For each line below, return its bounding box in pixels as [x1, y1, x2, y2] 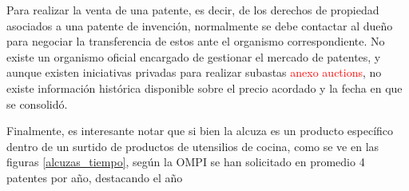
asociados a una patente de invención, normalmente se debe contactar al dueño [6, 17, 393, 34]
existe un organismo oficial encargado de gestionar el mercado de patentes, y [6, 48, 381, 65]
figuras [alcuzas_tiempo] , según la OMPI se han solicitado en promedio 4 [6, 153, 365, 170]
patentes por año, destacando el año [6, 169, 183, 185]
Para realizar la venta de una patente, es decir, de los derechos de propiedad [6, 2, 379, 18]
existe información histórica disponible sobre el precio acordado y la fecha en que [6, 79, 403, 96]
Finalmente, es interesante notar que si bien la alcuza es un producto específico [6, 122, 394, 139]
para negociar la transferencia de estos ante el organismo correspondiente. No [6, 33, 385, 50]
